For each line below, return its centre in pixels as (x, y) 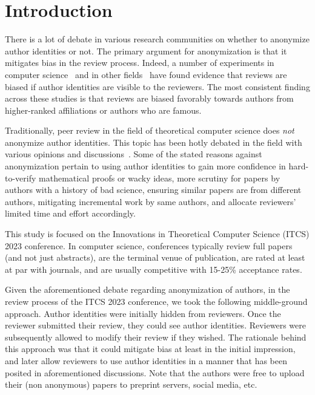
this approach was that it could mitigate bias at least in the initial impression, (150, 349)
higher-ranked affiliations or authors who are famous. (103, 110)
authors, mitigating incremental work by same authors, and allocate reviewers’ (151, 201)
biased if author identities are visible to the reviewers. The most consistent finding (157, 86)
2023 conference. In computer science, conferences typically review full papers (149, 245)
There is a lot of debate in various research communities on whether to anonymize (157, 39)
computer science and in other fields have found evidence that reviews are (146, 74)
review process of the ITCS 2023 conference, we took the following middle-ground (156, 301)
